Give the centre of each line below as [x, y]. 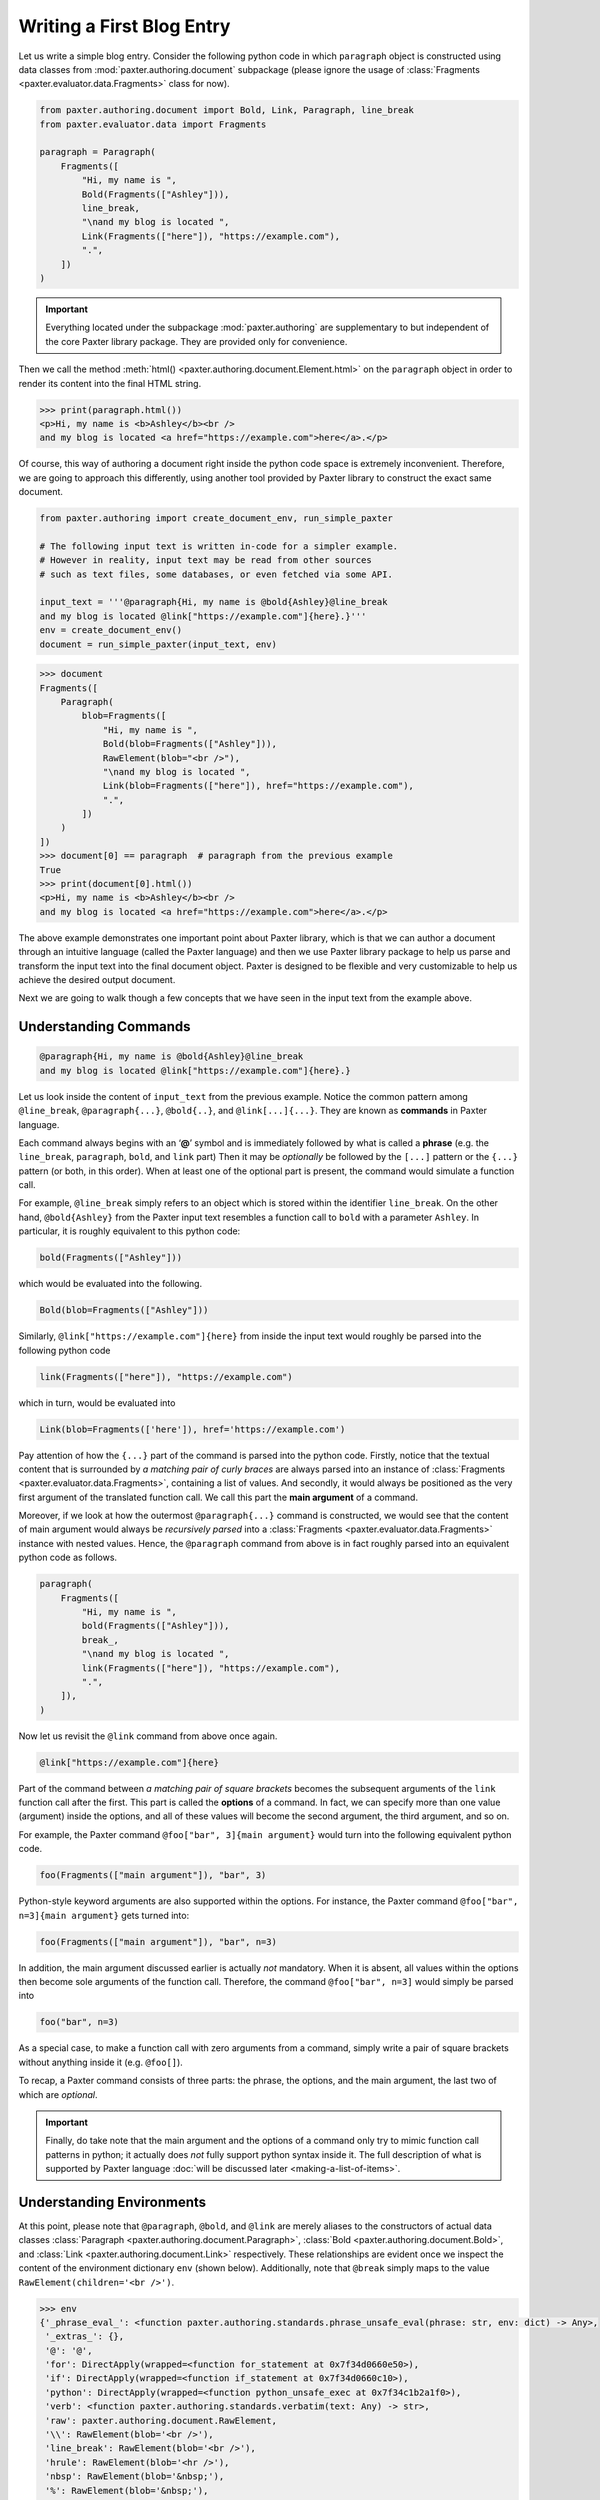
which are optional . [58, 2094]
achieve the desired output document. [97, 979]
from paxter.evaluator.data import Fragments [153, 124]
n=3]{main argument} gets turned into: [104, 1915]
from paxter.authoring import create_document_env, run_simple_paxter [216, 518]
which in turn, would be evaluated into [97, 1402]
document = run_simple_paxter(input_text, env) [158, 644]
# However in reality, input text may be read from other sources [205, 560]
